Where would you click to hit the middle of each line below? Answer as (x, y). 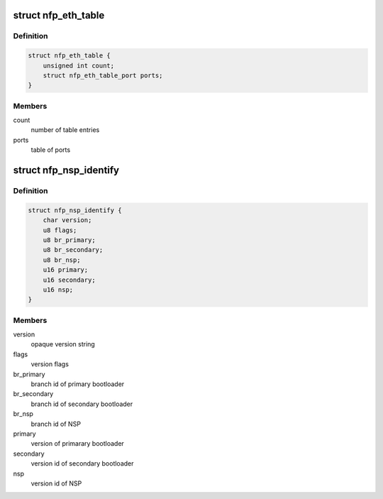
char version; (67, 220)
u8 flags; (60, 230)
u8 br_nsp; (62, 260)
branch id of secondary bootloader (82, 404)
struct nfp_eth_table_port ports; (103, 75)
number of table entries (65, 130)
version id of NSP (56, 483)
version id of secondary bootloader (82, 464)
